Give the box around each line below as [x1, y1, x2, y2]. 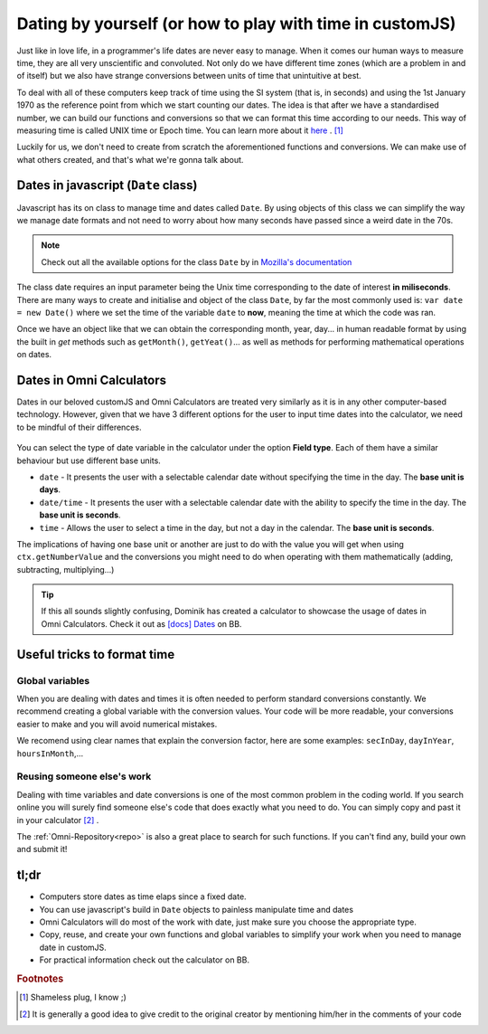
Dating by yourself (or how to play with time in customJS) [16, 14, 456, 33]
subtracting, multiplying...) [16, 564, 115, 574]
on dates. [16, 349, 52, 360]
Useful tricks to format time [16, 647, 175, 662]
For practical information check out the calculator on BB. [39, 954, 250, 965]
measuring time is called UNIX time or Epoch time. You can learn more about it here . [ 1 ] [16, 125, 343, 136]
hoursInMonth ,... [16, 747, 84, 759]
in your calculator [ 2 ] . [16, 814, 99, 825]
